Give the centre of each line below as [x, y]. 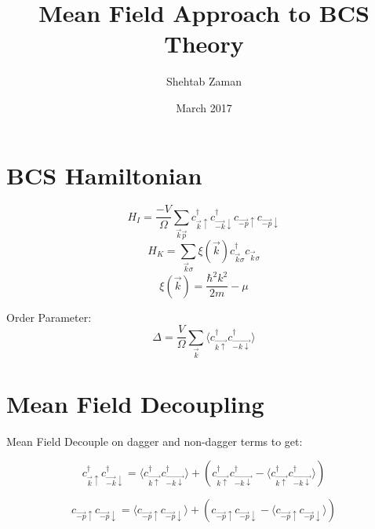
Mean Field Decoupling [135, 403]
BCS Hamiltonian [104, 175]
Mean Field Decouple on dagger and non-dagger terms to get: [155, 441]
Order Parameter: [49, 317]
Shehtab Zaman [204, 81]
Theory [204, 44]
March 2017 [204, 107]
